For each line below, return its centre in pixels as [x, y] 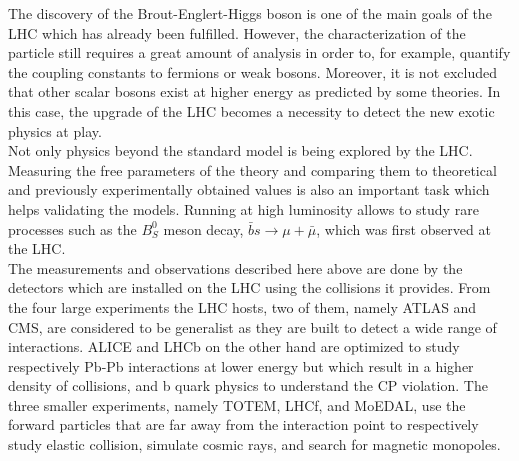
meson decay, [203, 228]
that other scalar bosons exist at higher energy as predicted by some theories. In [254, 91]
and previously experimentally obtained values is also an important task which [249, 189]
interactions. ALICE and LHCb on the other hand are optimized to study [234, 346]
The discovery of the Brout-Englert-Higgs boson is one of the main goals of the [250, 13]
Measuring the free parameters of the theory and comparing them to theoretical [252, 169]
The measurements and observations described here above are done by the [235, 267]
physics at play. [55, 130]
